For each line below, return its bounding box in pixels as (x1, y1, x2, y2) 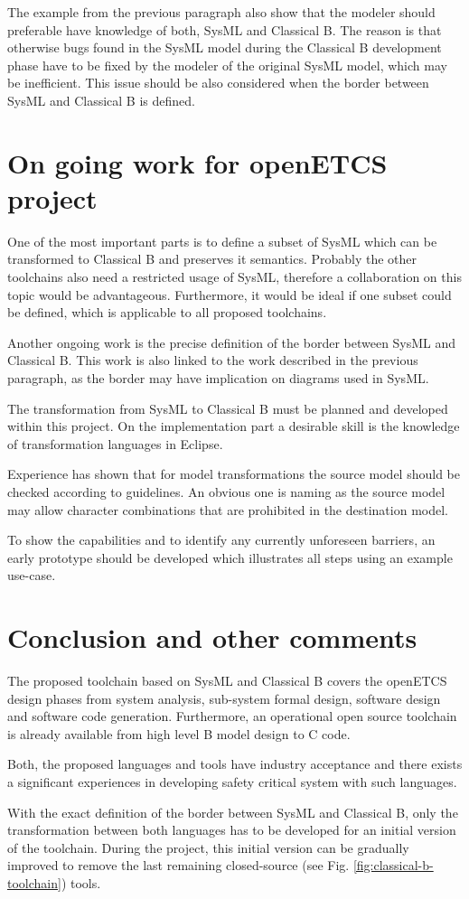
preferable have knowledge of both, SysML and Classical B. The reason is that (7, 20, 442, 39)
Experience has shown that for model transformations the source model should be (7, 464, 460, 483)
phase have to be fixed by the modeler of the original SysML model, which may (7, 55, 447, 74)
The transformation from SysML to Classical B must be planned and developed (7, 398, 448, 417)
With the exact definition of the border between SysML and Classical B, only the (7, 802, 458, 821)
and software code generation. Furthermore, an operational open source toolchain (7, 707, 457, 726)
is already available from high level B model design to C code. (7, 724, 351, 743)
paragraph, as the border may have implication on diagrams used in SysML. (7, 369, 429, 388)
